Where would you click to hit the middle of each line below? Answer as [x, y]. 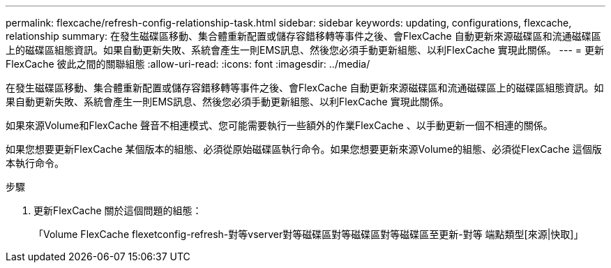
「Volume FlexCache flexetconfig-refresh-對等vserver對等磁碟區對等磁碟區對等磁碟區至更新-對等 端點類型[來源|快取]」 [309, 234]
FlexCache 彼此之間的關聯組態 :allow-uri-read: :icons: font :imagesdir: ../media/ [188, 64]
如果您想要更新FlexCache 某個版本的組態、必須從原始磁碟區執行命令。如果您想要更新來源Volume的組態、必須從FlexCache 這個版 [304, 149]
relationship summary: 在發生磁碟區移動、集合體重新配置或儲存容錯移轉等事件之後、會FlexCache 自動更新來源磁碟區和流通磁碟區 [303, 36]
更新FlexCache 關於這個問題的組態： [118, 210]
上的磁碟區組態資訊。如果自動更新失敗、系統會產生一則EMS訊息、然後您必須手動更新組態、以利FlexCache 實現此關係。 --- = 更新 [305, 50]
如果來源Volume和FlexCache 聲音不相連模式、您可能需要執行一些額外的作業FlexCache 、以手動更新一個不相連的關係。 [279, 125]
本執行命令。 [35, 163]
